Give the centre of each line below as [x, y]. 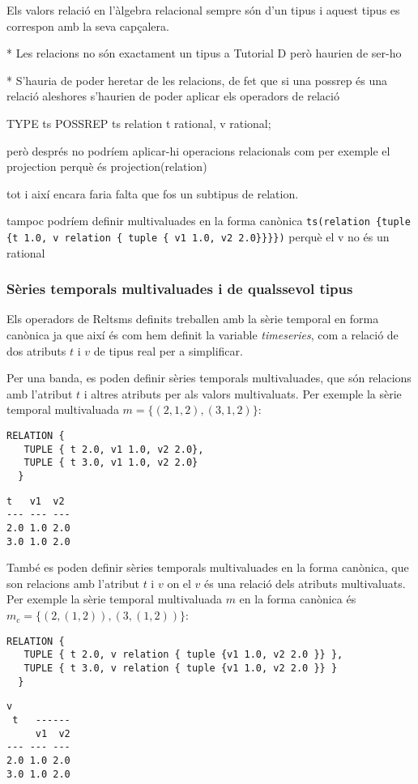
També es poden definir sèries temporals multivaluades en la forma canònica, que [208, 567]
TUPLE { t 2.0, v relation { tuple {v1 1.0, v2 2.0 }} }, [183, 655]
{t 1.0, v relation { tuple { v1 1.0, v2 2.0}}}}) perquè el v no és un [198, 236]
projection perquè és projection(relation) [107, 166]
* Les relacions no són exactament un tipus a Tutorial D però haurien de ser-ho [204, 53]
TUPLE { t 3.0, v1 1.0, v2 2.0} [111, 463]
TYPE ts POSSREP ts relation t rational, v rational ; [139, 123]
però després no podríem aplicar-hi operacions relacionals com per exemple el [198, 150]
